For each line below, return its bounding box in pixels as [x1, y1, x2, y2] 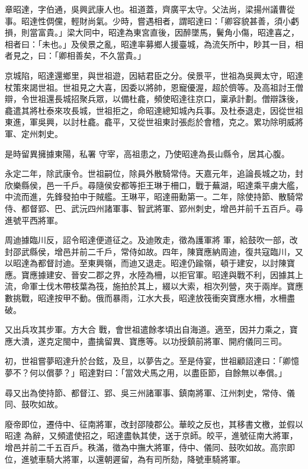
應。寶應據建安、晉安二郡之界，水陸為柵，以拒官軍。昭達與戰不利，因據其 [5, 268, 295, 280]
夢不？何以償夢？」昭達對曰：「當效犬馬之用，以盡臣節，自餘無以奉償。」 [5, 366, 287, 379]
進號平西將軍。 [5, 213, 63, 226]
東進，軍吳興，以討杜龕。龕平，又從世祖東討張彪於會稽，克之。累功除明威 [5, 116, 295, 128]
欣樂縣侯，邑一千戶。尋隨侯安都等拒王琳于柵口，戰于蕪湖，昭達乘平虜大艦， [5, 178, 303, 191]
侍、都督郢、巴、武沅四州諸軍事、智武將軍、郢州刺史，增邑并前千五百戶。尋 [5, 202, 303, 214]
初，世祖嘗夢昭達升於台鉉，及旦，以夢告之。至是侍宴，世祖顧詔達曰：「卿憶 [5, 355, 299, 367]
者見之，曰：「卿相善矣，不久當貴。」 [5, 49, 146, 62]
